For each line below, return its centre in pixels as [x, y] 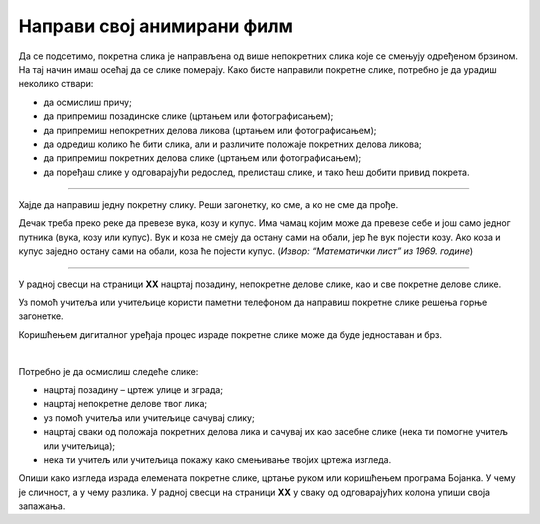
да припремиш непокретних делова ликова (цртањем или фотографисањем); [210, 130]
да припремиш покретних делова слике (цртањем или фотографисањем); [202, 158]
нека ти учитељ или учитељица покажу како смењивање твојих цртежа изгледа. [217, 459]
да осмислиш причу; [87, 102]
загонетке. [41, 316]
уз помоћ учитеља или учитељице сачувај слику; [149, 417]
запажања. [42, 506]
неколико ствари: [56, 84]
